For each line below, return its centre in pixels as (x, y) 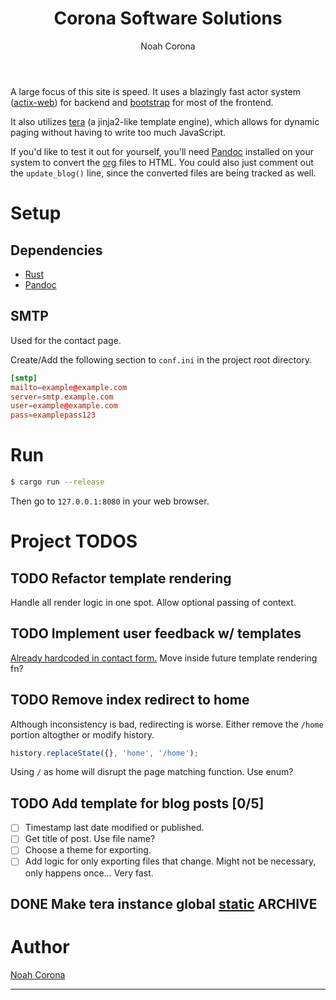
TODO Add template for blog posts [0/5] (137, 803)
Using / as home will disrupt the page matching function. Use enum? (152, 772)
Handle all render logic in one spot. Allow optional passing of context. (153, 602)
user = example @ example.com (64, 406)
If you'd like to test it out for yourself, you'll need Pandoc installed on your (162, 151)
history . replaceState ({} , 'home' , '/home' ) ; (104, 753)
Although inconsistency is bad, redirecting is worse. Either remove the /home (167, 724)
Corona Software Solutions (168, 18)
